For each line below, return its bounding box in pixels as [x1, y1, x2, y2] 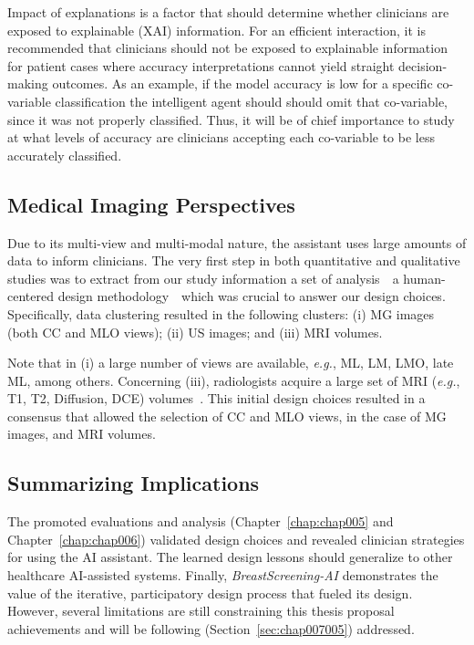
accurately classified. [7, 145, 122, 164]
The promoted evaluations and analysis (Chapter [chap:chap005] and [7, 512, 394, 531]
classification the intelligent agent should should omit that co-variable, [55, 91, 448, 110]
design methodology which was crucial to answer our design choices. [57, 286, 446, 306]
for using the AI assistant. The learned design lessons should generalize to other [7, 547, 453, 567]
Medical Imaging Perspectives [7, 190, 295, 218]
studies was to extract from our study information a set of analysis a [7, 268, 399, 287]
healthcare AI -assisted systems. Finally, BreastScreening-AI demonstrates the [7, 566, 438, 585]
